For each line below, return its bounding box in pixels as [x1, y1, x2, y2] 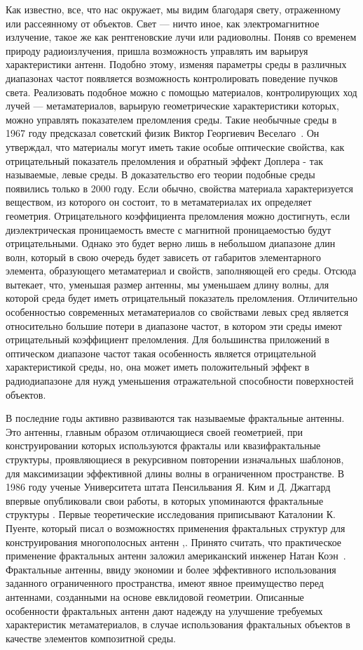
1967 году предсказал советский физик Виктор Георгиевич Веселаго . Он [6, 126, 320, 140]
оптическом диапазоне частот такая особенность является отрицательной [6, 345, 317, 360]
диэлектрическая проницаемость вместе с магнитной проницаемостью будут [6, 222, 331, 237]
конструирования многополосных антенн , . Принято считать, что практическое [6, 534, 342, 549]
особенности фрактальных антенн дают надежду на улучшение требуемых [6, 603, 323, 618]
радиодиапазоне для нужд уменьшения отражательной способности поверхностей [6, 373, 354, 388]
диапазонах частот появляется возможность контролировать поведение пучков [6, 70, 338, 85]
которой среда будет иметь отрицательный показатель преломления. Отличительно [6, 291, 358, 305]
